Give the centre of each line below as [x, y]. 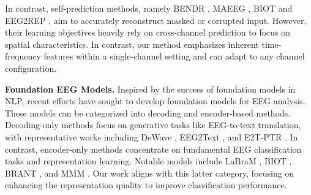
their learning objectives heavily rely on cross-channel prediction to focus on [148, 32]
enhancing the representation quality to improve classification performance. [146, 185]
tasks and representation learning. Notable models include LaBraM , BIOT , [148, 161]
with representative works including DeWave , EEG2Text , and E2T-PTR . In [152, 136]
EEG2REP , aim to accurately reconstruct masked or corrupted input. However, [156, 20]
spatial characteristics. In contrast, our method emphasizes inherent [132, 44]
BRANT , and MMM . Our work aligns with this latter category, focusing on [150, 173]
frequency [23, 56]
